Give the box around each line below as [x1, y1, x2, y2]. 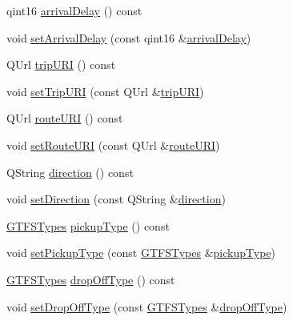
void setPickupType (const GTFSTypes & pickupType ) [6, 244, 275, 261]
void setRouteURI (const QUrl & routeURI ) [6, 136, 220, 153]
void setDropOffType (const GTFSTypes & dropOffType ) [6, 298, 287, 315]
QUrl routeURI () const [6, 110, 123, 126]
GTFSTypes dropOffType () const [6, 271, 175, 287]
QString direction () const [6, 163, 134, 180]
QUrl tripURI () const [6, 56, 116, 73]
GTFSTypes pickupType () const [6, 217, 170, 234]
